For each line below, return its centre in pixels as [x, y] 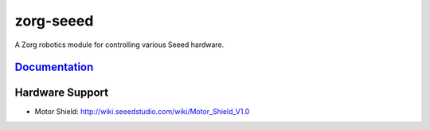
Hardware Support [62, 93]
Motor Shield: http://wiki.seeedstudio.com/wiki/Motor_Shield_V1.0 [142, 112]
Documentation [54, 67]
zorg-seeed [54, 21]
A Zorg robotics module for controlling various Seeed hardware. [119, 45]
